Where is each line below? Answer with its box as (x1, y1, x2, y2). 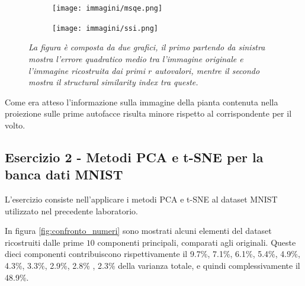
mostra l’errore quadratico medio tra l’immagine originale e (28, 52, 243, 65)
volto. (5, 118, 25, 131)
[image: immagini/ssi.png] (52, 24, 158, 33)
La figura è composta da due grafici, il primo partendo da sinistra (28, 41, 265, 53)
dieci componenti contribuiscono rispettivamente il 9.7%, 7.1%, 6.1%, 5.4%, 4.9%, (5, 248, 300, 260)
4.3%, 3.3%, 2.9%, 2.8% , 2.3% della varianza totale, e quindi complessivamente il (5, 259, 300, 272)
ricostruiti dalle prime (5, 236, 84, 248)
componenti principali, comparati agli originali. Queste (97, 236, 296, 248)
